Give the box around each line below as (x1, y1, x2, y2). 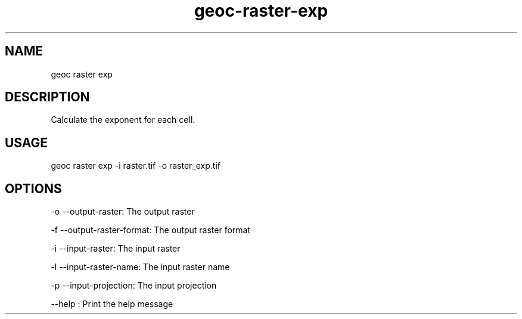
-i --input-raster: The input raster (51, 243, 181, 254)
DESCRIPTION (5, 89, 90, 105)
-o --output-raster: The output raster (51, 206, 195, 217)
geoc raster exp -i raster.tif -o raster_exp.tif (51, 160, 221, 171)
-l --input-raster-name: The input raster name (51, 262, 230, 272)
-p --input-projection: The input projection (51, 280, 217, 291)
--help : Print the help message (51, 299, 173, 309)
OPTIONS (5, 181, 62, 196)
